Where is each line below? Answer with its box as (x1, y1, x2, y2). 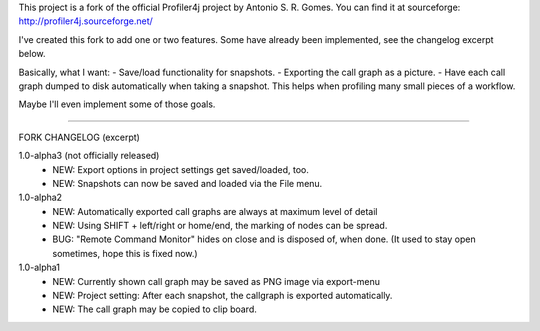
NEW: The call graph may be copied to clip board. (52, 303, 257, 315)
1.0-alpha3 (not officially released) (18, 150, 160, 162)
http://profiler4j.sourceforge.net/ (18, 15, 154, 27)
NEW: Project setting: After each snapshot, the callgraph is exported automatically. (52, 290, 393, 302)
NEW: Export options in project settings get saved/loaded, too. (52, 163, 309, 175)
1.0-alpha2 (18, 191, 63, 204)
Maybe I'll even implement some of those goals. (18, 98, 216, 110)
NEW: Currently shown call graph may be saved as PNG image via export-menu (52, 275, 380, 287)
